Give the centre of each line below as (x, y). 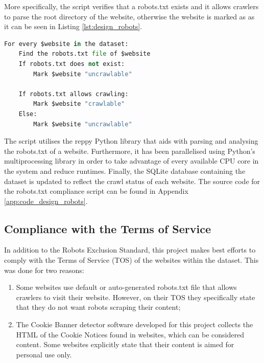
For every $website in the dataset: (66, 44)
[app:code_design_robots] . (46, 201)
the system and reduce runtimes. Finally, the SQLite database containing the (125, 171)
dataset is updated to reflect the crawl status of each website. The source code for (132, 181)
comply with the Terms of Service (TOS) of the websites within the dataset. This (131, 260)
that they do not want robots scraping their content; (98, 307)
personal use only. (44, 354)
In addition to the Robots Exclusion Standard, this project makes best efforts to (130, 250)
